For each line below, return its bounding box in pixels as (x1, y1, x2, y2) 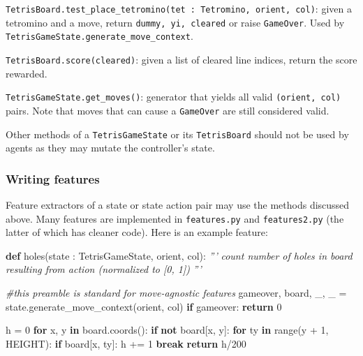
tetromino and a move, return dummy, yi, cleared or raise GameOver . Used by (6, 15, 345, 29)
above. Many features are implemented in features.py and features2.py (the (6, 211, 344, 225)
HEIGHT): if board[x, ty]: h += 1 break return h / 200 (6, 336, 246, 350)
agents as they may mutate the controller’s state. (6, 140, 215, 155)
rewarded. (6, 66, 47, 80)
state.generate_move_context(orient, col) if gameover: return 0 (6, 299, 282, 313)
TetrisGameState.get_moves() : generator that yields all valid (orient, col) (6, 89, 341, 104)
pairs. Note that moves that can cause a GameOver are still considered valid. (6, 103, 329, 117)
